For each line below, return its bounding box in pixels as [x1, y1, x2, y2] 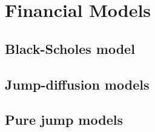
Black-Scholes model [5, 39, 135, 58]
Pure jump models [5, 110, 123, 129]
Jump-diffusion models [5, 74, 150, 93]
